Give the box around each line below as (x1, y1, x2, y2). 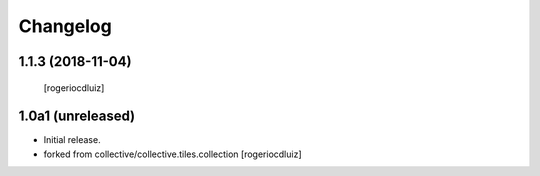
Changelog (18, 15, 112, 37)
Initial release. (43, 134, 101, 146)
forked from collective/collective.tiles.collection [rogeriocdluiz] (43, 148, 302, 160)
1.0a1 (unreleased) (18, 108, 136, 125)
